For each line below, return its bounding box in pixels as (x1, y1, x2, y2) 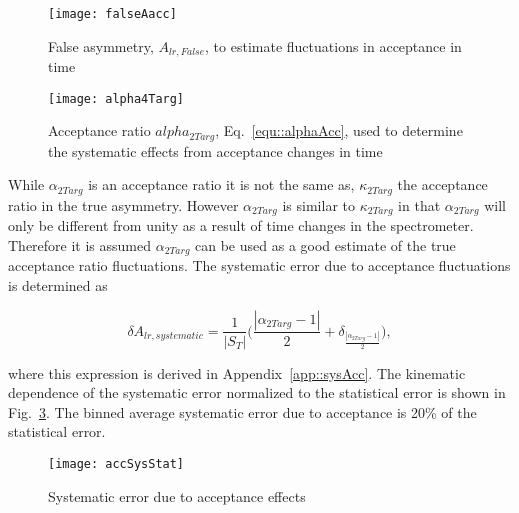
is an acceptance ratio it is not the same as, (88, 174, 355, 195)
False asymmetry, (48, 35, 154, 56)
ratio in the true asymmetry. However (8, 194, 239, 215)
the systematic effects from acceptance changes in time (48, 140, 383, 161)
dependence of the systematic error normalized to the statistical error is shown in (8, 382, 506, 403)
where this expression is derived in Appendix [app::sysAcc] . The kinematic (8, 362, 466, 383)
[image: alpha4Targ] (48, 91, 185, 106)
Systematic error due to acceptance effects (48, 485, 306, 506)
